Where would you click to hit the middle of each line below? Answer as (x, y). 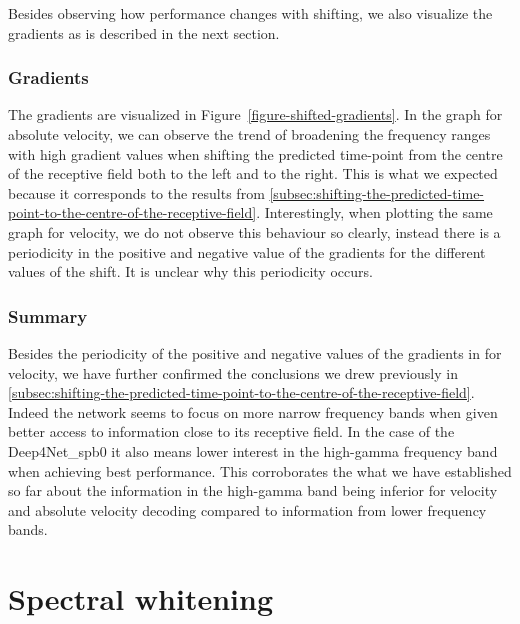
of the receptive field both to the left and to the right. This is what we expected (253, 173)
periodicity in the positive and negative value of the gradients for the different (247, 251)
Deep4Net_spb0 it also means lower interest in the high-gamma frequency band (253, 450)
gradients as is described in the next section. (144, 32)
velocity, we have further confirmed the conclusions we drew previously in (233, 372)
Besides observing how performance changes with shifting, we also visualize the (250, 13)
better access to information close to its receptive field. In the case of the (231, 431)
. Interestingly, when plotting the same (374, 212)
